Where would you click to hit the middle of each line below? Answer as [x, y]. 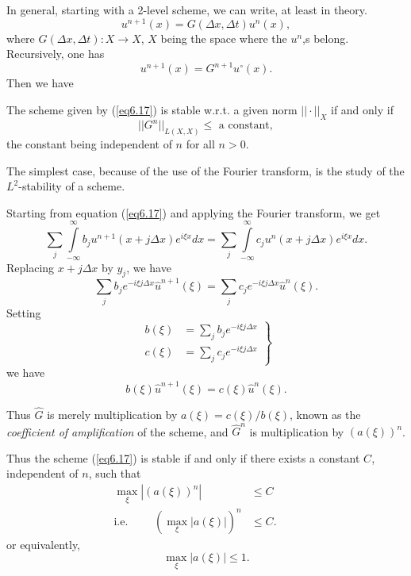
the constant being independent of [89, 144]
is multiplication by [297, 431]
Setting [24, 312]
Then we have [40, 83]
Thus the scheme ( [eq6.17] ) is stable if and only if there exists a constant [183, 457]
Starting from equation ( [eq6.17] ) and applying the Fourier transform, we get [194, 212]
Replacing [31, 267]
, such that [115, 473]
